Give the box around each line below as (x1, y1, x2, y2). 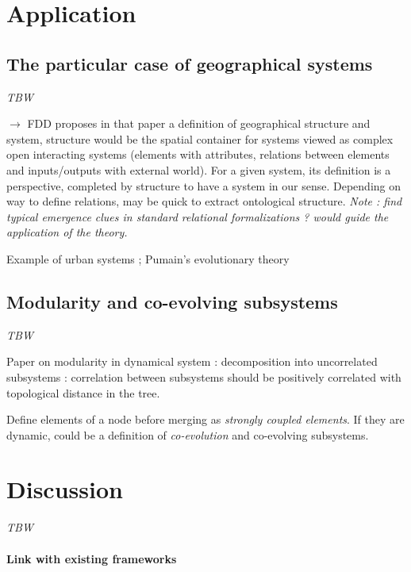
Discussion (6, 473, 123, 505)
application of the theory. (6, 224, 128, 240)
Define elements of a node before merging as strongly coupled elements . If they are (6, 411, 405, 428)
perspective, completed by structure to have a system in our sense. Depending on (6, 177, 401, 194)
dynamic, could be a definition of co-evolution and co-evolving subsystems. (6, 426, 369, 443)
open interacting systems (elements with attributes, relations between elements (6, 146, 390, 163)
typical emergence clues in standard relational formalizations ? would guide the (6, 208, 389, 225)
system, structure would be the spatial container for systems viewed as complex (6, 130, 394, 147)
